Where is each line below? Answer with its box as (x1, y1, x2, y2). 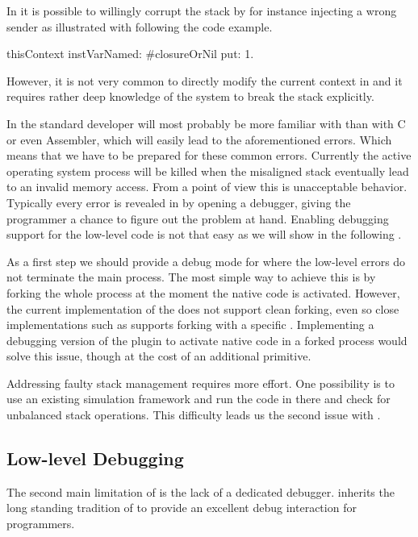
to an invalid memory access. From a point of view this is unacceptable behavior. (6, 178, 408, 195)
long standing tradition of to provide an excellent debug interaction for (6, 499, 357, 516)
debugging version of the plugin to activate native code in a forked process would (6, 331, 408, 348)
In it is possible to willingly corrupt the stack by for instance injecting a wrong (6, 2, 397, 19)
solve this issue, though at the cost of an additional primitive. (6, 348, 311, 364)
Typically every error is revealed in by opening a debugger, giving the (6, 194, 351, 210)
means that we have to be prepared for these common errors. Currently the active (6, 147, 412, 164)
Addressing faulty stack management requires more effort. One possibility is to (6, 374, 395, 391)
